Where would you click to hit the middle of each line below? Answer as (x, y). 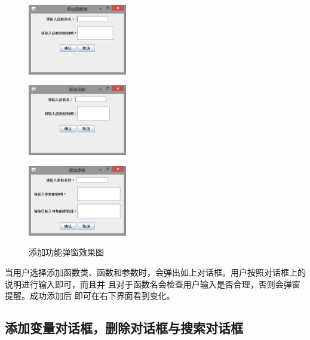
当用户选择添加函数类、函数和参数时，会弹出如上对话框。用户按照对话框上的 (155, 272)
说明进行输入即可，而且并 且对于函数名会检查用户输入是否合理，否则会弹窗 (153, 284)
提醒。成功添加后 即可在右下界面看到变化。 (90, 296)
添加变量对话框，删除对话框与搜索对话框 (124, 328)
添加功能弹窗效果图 (66, 252)
